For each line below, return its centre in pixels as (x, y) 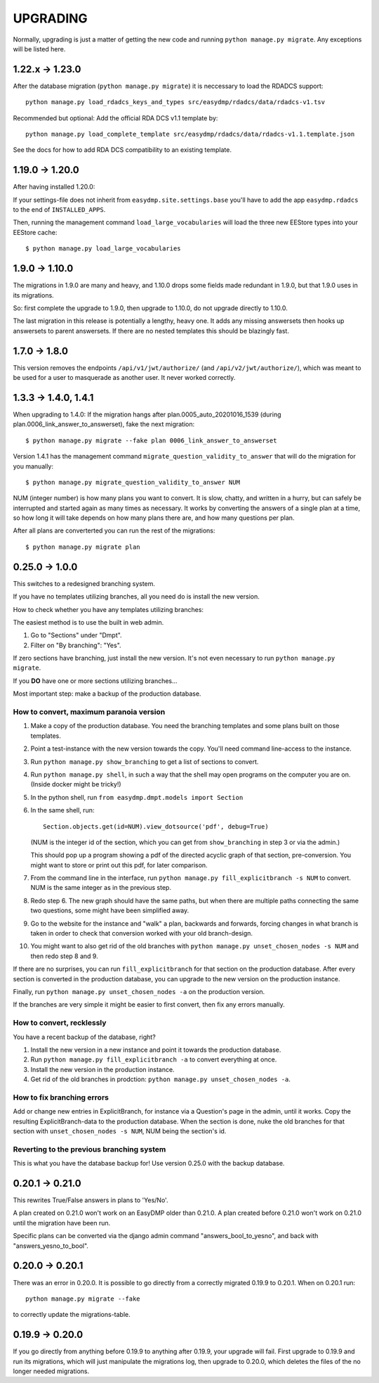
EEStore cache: (35, 232)
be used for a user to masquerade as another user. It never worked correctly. (124, 378)
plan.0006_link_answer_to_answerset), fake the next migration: (104, 424)
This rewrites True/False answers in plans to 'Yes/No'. (91, 1200)
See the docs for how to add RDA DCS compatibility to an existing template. (122, 150)
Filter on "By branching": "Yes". (76, 645)
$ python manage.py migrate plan (83, 547)
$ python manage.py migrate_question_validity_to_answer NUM (133, 482)
